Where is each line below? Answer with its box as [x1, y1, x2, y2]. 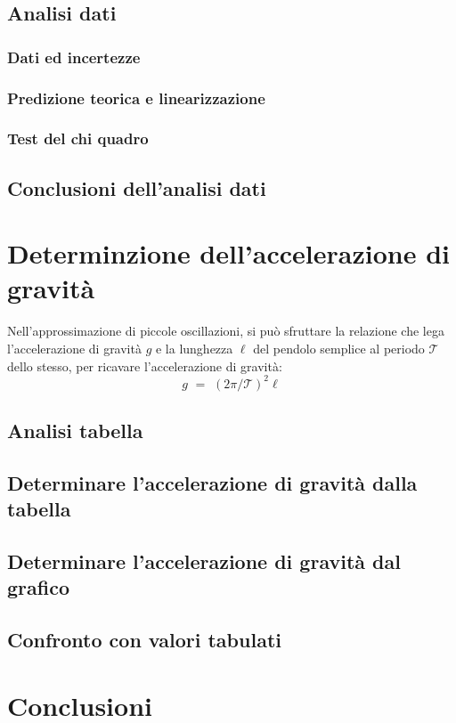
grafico [7, 573, 69, 601]
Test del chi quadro [7, 127, 149, 150]
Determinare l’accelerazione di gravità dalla [7, 468, 418, 496]
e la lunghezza [155, 339, 233, 357]
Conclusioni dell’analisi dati [7, 174, 266, 201]
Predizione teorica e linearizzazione [7, 86, 265, 109]
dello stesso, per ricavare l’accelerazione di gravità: [7, 356, 282, 375]
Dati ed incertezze [7, 45, 141, 68]
